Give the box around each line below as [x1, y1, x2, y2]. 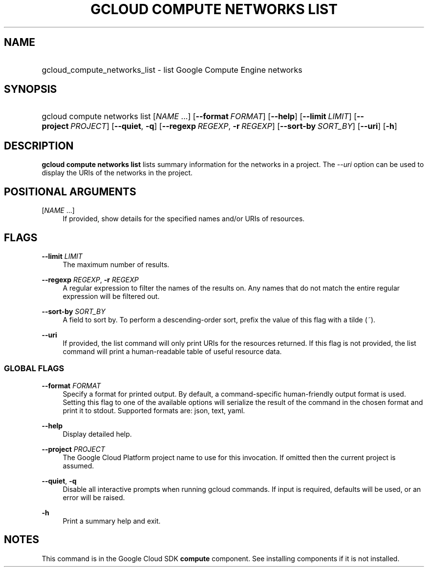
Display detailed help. [63, 429, 132, 438]
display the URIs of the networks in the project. [42, 169, 193, 177]
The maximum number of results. [63, 260, 170, 269]
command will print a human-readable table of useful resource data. [63, 347, 282, 356]
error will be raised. [63, 493, 125, 502]
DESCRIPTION [4, 139, 74, 152]
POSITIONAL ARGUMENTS [4, 185, 136, 198]
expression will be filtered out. [63, 292, 160, 300]
